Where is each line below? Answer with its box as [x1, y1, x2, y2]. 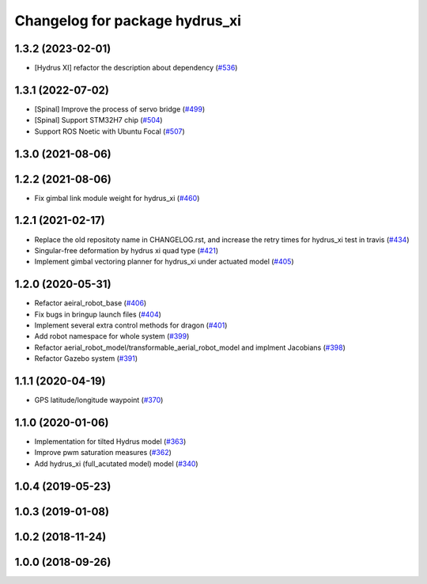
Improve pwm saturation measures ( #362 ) [34, 448, 172, 457]
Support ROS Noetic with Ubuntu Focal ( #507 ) [34, 127, 185, 136]
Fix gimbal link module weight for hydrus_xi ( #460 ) [34, 193, 200, 203]
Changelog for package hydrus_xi [14, 12, 241, 29]
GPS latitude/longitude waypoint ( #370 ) [34, 396, 164, 405]
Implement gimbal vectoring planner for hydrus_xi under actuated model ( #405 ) [34, 257, 294, 267]
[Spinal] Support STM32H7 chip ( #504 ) [34, 116, 163, 125]
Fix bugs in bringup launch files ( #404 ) [34, 309, 162, 319]
